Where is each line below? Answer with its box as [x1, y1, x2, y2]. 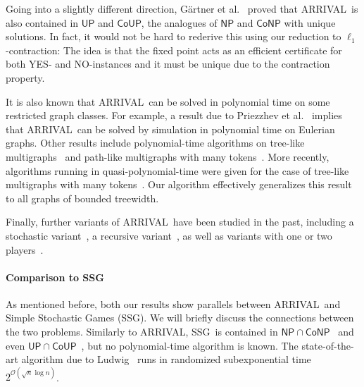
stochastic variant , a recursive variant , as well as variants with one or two [6, 228, 332, 242]
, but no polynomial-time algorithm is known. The [81, 338, 299, 352]
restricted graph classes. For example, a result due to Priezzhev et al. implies [6, 108, 342, 123]
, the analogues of [141, 15, 218, 30]
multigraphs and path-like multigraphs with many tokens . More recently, [6, 149, 330, 164]
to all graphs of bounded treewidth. [6, 190, 159, 205]
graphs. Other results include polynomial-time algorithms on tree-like [6, 135, 305, 150]
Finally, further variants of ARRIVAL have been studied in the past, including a [6, 214, 354, 229]
